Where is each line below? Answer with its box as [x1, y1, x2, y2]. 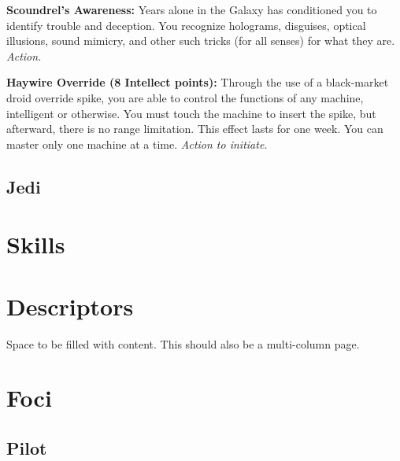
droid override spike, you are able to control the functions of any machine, [6, 89, 364, 105]
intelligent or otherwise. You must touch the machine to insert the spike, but [6, 105, 376, 121]
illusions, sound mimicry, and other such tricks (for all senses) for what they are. [6, 32, 395, 49]
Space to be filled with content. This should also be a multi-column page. [6, 335, 360, 352]
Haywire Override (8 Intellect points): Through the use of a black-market [6, 74, 389, 90]
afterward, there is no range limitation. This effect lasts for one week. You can [6, 120, 383, 137]
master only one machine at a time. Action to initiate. [6, 135, 268, 152]
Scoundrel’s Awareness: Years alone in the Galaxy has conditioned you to [6, 2, 377, 17]
